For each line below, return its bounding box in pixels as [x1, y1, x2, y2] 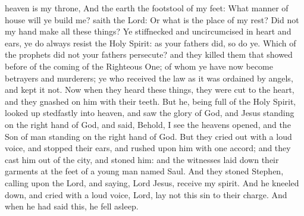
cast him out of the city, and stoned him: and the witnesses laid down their [5, 153, 279, 165]
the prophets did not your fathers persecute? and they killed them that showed [5, 48, 293, 61]
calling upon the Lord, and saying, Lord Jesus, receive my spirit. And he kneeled [5, 176, 299, 189]
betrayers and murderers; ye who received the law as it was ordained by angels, [5, 71, 293, 84]
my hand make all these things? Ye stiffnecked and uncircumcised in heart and [5, 25, 292, 37]
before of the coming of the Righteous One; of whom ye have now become [5, 60, 273, 72]
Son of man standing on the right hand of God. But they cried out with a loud [5, 130, 292, 142]
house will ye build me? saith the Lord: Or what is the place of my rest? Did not [5, 13, 299, 26]
